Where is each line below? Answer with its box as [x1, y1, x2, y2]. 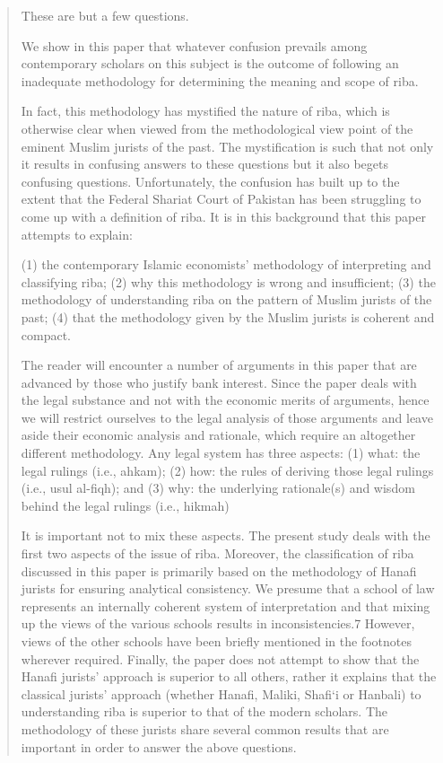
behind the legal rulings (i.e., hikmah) [21, 496, 230, 514]
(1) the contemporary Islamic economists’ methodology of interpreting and [21, 255, 431, 274]
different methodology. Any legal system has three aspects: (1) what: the [21, 443, 421, 462]
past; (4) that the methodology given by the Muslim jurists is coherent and [21, 307, 435, 326]
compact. [21, 325, 72, 344]
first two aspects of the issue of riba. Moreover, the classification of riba [21, 544, 414, 563]
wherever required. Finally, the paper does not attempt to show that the [21, 649, 420, 668]
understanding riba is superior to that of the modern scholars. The [21, 702, 388, 721]
